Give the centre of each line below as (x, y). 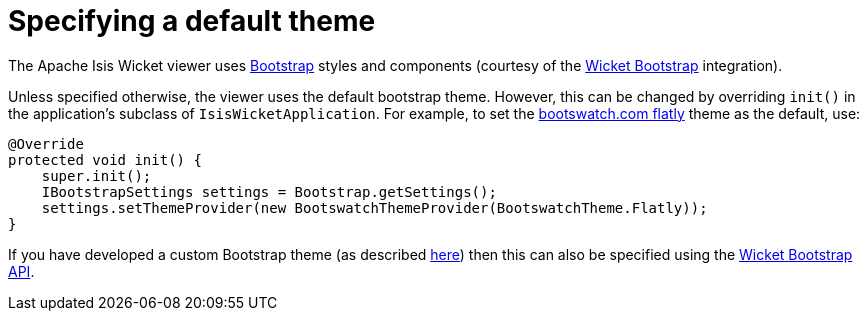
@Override (46, 143)
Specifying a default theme (192, 21)
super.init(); (96, 175)
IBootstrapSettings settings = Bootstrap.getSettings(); (269, 191)
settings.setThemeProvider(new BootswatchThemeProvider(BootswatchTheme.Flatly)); (374, 207)
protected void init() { (105, 159)
